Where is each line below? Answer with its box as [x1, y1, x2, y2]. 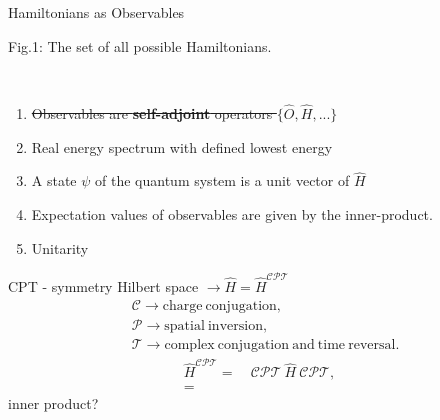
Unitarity [31, 237, 89, 258]
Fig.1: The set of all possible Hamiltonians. [8, 35, 272, 56]
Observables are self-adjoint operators [31, 103, 273, 123]
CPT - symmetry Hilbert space [8, 275, 199, 296]
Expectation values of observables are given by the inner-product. [31, 204, 433, 224]
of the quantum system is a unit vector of [95, 170, 350, 191]
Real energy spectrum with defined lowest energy [31, 136, 333, 157]
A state [31, 170, 77, 191]
